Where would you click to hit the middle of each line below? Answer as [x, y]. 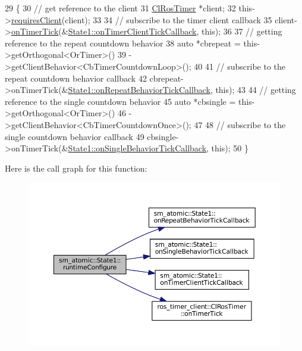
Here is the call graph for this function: [76, 168]
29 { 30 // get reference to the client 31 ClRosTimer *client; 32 [120, 8]
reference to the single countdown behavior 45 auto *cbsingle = [120, 101]
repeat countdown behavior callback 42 [76, 78]
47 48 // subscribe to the [240, 124]
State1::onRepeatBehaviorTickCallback [139, 90]
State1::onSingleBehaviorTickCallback [137, 148]
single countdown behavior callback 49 [75, 136]
